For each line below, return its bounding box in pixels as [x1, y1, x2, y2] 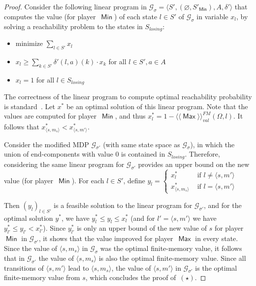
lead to [68, 262, 89, 273]
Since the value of [4, 243, 58, 253]
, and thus [115, 111, 146, 121]
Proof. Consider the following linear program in [4, 1, 147, 11]
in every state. [195, 233, 238, 244]
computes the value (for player [4, 11, 96, 21]
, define [123, 175, 145, 185]
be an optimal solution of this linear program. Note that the [66, 101, 248, 111]
